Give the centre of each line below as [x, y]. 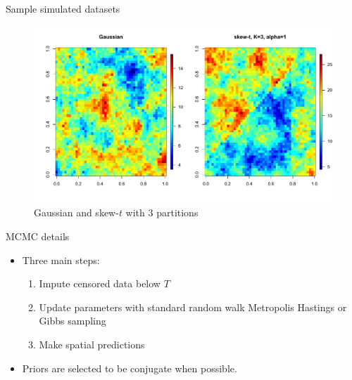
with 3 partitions [162, 212]
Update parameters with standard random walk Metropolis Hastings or [193, 307]
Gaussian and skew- [76, 212]
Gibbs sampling [73, 321]
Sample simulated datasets [63, 8]
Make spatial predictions [92, 344]
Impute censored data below [100, 283]
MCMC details [38, 236]
